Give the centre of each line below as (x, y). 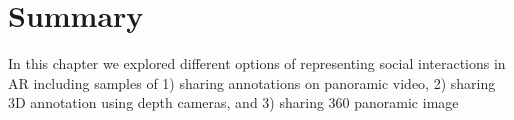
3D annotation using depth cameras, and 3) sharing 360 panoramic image (233, 102)
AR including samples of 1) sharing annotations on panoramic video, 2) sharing (252, 82)
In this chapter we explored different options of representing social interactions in (257, 63)
